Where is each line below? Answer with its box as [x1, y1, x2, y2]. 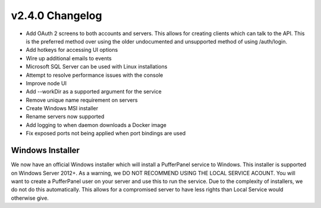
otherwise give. [11, 194, 49, 201]
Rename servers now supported [26, 113, 105, 120]
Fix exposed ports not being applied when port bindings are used [26, 130, 186, 137]
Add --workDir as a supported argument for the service [26, 88, 162, 95]
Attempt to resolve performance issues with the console [26, 72, 163, 79]
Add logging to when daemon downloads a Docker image [26, 121, 166, 128]
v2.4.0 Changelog [11, 9, 102, 22]
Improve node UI [26, 79, 67, 86]
